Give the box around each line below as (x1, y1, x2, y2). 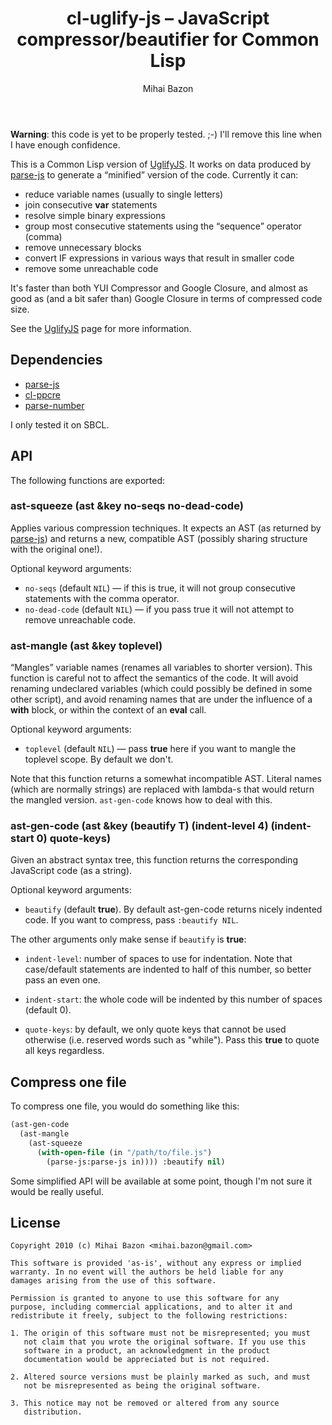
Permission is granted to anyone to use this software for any (10, 1293, 280, 1304)
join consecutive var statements (24, 198, 158, 211)
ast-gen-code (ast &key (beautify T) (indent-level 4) (10, 819, 269, 833)
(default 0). (24, 1004, 72, 1016)
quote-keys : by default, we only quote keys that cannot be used (24, 1023, 287, 1036)
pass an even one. (24, 974, 101, 986)
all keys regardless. (24, 1045, 105, 1057)
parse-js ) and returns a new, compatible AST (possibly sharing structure (10, 532, 308, 544)
